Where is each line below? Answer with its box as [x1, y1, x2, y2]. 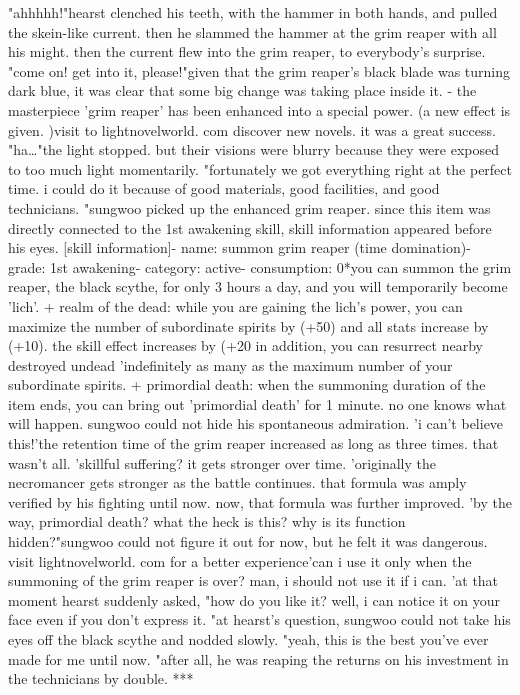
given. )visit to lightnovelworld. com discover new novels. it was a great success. [8, 119, 496, 140]
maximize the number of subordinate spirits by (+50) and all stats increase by [8, 315, 489, 336]
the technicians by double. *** [8, 668, 194, 689]
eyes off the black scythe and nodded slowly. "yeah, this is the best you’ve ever [8, 629, 489, 649]
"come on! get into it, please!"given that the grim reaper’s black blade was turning [8, 60, 511, 81]
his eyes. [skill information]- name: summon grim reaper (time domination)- [8, 237, 471, 258]
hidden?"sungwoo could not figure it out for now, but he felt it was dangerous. [8, 531, 488, 552]
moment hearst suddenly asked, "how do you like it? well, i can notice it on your [8, 589, 501, 610]
